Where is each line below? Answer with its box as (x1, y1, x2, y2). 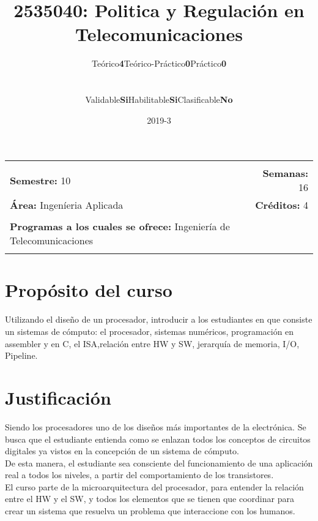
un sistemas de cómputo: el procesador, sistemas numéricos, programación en (5, 325, 294, 337)
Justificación (5, 384, 111, 410)
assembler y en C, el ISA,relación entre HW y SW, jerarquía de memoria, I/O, (5, 337, 300, 350)
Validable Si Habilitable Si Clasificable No (85, 93, 233, 106)
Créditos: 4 (255, 198, 308, 212)
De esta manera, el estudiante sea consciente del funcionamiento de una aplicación (5, 456, 313, 469)
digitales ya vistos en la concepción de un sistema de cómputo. (5, 444, 240, 457)
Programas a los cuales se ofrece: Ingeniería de (10, 219, 230, 234)
